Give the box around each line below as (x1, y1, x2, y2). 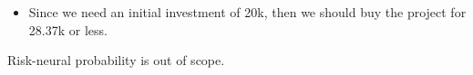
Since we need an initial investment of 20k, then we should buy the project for (28, 3, 467, 21)
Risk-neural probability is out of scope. (7, 51, 225, 70)
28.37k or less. (28, 20, 108, 39)
